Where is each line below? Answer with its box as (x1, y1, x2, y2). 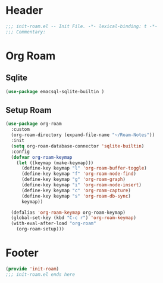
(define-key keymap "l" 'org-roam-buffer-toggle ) (21, 165, 147, 171)
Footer (5, 246, 39, 260)
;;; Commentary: (5, 29, 46, 35)
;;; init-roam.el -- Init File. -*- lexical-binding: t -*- (5, 23, 158, 29)
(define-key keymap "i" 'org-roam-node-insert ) (21, 182, 142, 188)
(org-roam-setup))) (16, 226, 65, 232)
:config (11, 149, 30, 155)
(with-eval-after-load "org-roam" (11, 220, 96, 227)
